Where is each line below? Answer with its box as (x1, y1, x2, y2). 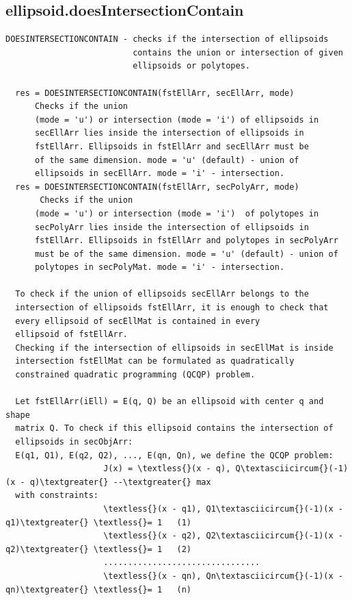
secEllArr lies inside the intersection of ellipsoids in (34, 128, 304, 138)
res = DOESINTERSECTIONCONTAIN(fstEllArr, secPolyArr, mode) (15, 182, 299, 192)
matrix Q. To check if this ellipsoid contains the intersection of (15, 423, 334, 434)
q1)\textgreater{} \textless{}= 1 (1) (5, 517, 192, 527)
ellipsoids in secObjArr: (15, 437, 133, 447)
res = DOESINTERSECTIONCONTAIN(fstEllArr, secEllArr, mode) (15, 88, 295, 98)
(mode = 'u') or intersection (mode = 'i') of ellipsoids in (34, 114, 319, 125)
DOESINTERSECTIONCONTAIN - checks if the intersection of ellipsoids (5, 34, 329, 45)
